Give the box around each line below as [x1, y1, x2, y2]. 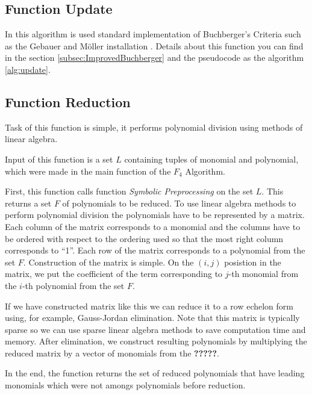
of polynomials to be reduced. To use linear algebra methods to [62, 196, 296, 209]
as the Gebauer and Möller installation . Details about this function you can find [5, 39, 304, 52]
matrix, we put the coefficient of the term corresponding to [5, 267, 223, 280]
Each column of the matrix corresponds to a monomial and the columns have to [5, 220, 301, 232]
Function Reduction [5, 92, 131, 111]
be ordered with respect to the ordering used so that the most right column [5, 232, 284, 244]
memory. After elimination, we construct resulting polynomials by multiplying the [5, 335, 307, 347]
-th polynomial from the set [22, 279, 125, 291]
